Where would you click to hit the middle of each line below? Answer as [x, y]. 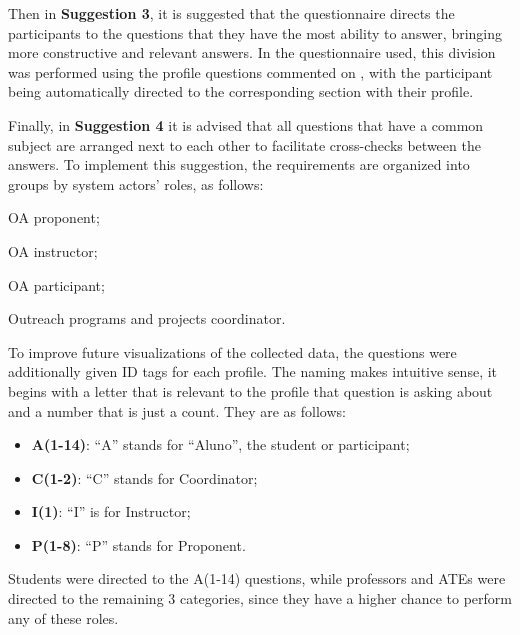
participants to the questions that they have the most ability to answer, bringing [255, 32]
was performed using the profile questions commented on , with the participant [250, 71]
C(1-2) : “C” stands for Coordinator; [144, 477]
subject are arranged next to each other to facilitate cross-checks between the [244, 144]
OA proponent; [54, 217]
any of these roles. [63, 617]
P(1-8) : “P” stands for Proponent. [138, 544]
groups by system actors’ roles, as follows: [136, 183]
